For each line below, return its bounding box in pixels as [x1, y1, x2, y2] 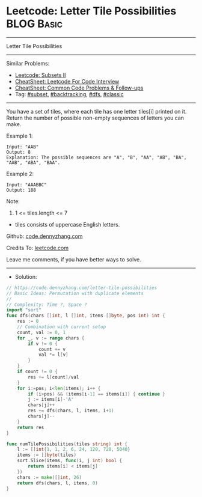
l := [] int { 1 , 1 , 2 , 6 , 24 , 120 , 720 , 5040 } [17, 447, 130, 453]
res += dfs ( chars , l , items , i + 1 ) [28, 407, 114, 414]
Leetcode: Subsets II [14, 71, 66, 79]
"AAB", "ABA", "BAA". [6, 159, 61, 166]
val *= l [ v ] [38, 352, 69, 358]
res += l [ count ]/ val [28, 374, 79, 380]
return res [17, 424, 44, 430]
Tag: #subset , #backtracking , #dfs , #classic [14, 90, 124, 97]
